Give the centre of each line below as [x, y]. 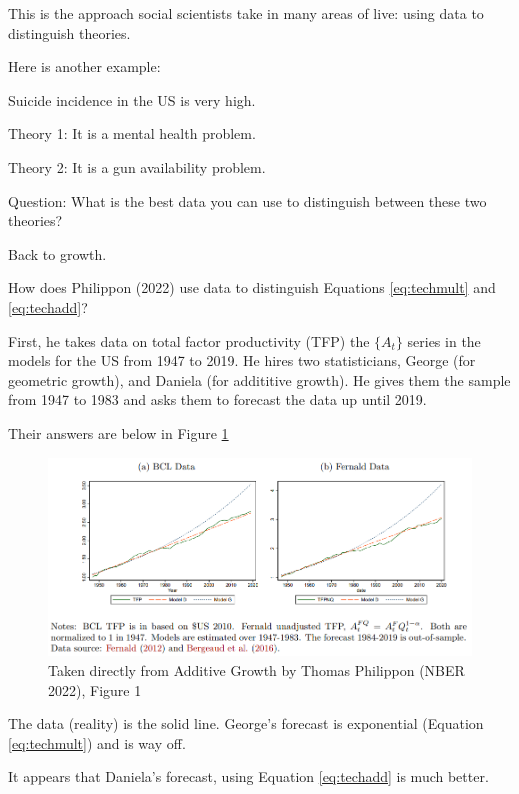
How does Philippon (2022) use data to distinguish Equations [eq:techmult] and [252, 287]
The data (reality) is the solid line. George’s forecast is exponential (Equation [246, 723]
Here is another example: [84, 66]
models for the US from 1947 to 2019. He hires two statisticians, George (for [242, 360]
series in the [444, 340]
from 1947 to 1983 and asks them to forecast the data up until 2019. [217, 399]
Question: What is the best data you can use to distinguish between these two [247, 200]
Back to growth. [57, 253]
